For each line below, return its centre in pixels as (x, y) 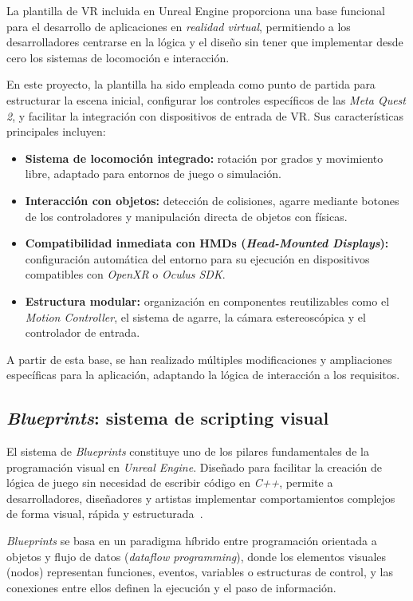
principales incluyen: (56, 131)
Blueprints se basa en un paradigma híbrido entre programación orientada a (192, 541)
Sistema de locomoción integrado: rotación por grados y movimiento (204, 158)
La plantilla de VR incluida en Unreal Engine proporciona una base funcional (196, 10)
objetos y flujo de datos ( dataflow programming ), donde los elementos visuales (197, 556)
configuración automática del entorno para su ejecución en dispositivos (197, 258)
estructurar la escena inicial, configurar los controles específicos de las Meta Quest (206, 99)
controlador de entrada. (83, 332)
